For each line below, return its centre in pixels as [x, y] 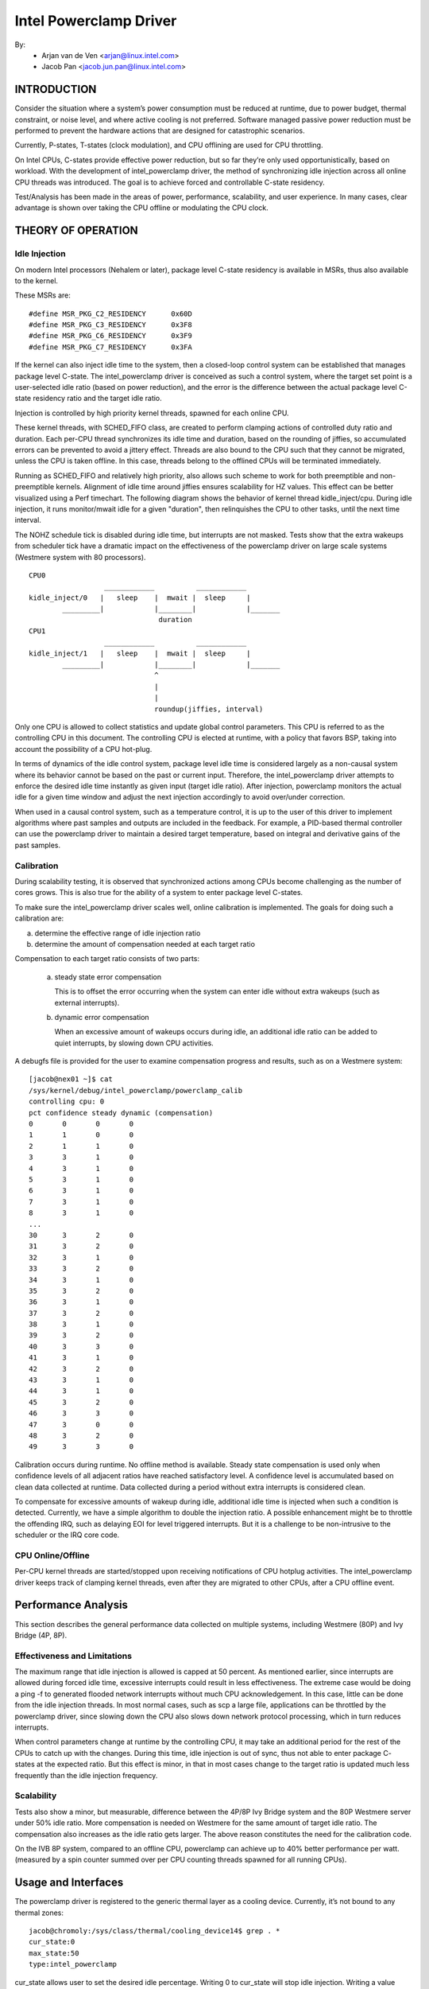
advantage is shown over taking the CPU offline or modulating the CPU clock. [142, 208]
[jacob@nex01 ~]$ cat [71, 1079]
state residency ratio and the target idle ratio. [88, 399]
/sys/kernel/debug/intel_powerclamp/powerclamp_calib [135, 1090]
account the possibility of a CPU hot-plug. [83, 749]
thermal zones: [39, 1913]
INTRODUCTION [56, 90]
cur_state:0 [52, 1942]
